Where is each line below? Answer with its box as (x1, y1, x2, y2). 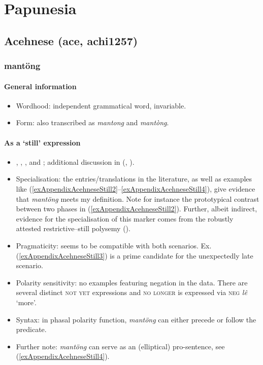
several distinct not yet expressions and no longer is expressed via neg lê (16, 287, 247, 298)
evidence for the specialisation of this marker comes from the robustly (16, 213, 234, 224)
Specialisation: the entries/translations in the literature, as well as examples (16, 173, 252, 184)
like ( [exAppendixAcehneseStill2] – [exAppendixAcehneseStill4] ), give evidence (16, 183, 255, 194)
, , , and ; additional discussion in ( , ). (16, 156, 135, 167)
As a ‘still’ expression (4, 137, 81, 148)
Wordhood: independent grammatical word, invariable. (16, 100, 186, 111)
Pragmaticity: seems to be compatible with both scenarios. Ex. (16, 240, 212, 250)
